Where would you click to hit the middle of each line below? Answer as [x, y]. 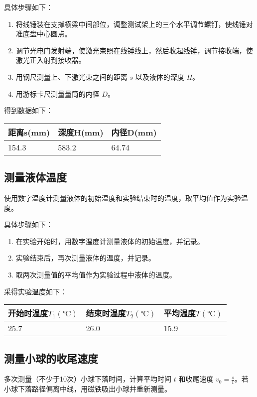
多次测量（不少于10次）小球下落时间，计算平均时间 [88, 379]
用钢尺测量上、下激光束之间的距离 [71, 76]
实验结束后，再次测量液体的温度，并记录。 [85, 258]
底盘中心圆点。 [47, 34]
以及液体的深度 [160, 76]
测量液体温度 [35, 177]
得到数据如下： [28, 110]
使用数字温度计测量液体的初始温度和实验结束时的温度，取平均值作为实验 [123, 198]
